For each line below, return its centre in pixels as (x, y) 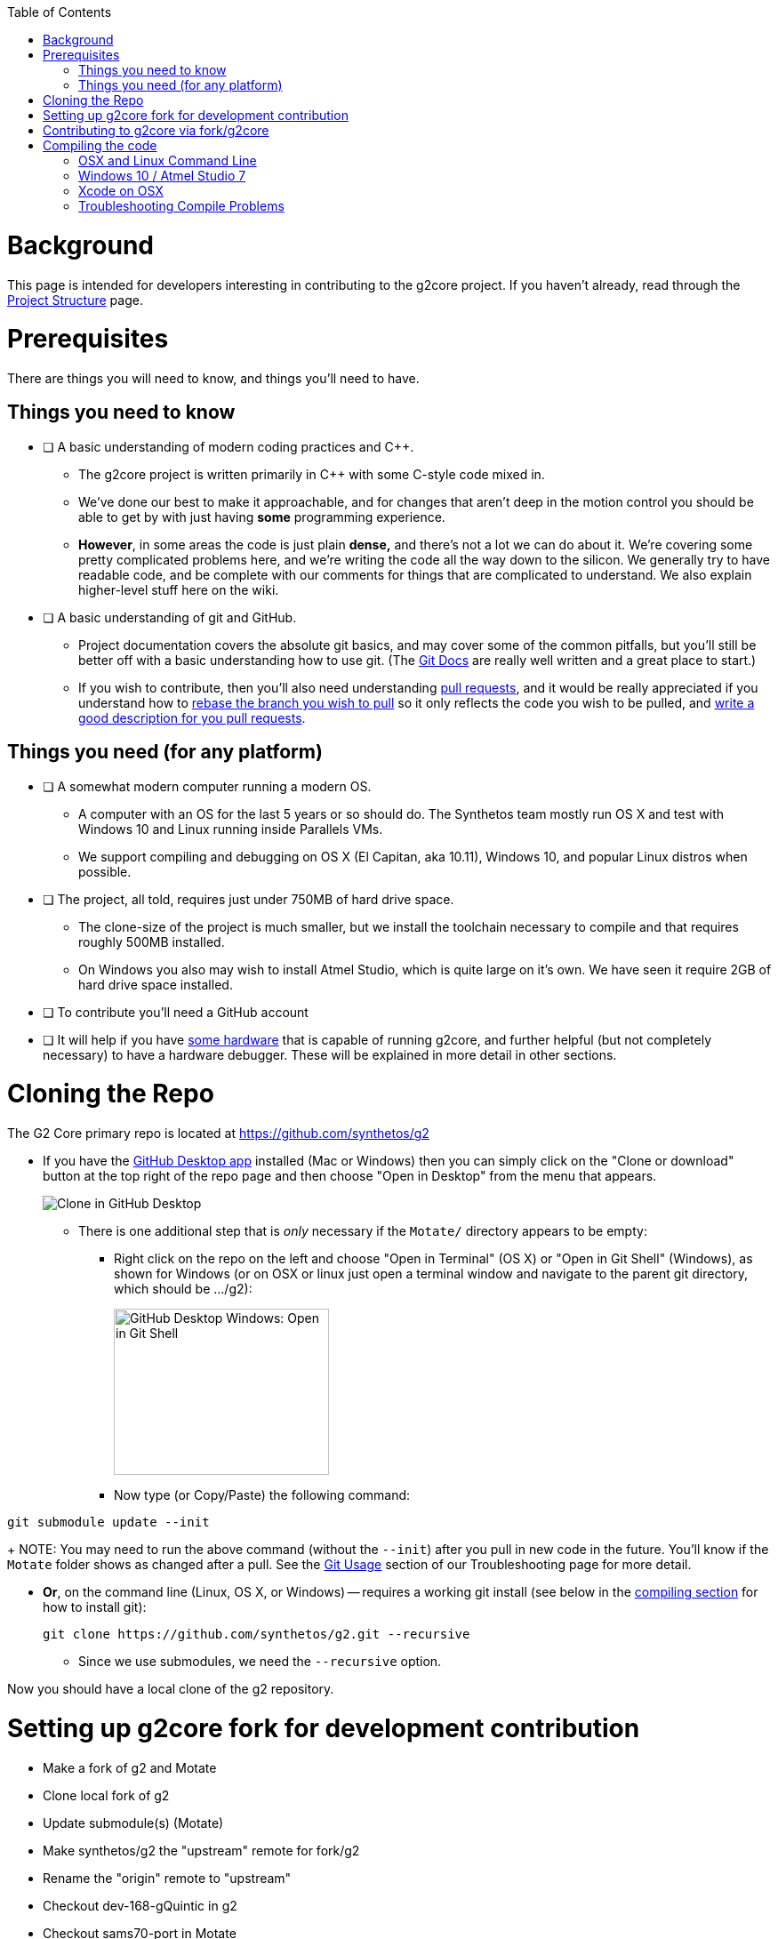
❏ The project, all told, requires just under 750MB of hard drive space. (249, 899)
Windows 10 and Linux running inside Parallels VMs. (231, 829)
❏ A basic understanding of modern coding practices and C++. (229, 446)
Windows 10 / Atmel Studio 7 (162, 176)
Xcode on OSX (121, 191)
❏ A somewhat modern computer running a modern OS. (207, 786)
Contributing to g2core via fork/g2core (156, 130)
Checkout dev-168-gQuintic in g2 (140, 1905)
